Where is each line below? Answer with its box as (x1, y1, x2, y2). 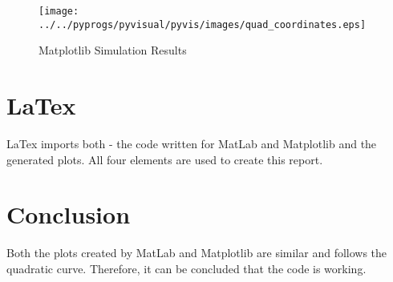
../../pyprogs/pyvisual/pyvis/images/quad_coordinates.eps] (38, 18, 367, 30)
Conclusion (6, 198, 131, 231)
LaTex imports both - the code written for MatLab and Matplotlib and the (6, 135, 377, 152)
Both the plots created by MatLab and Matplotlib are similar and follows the (6, 244, 387, 261)
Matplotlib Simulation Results (38, 42, 187, 58)
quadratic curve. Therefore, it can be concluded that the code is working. (6, 260, 367, 276)
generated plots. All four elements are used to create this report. (6, 151, 323, 167)
